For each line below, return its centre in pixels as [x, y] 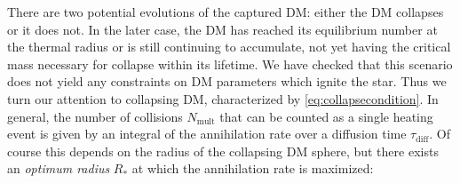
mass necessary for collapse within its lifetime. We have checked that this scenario [230, 64]
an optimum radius [59, 168]
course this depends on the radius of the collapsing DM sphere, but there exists [223, 151]
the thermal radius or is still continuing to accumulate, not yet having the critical [229, 47]
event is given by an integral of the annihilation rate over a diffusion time [207, 134]
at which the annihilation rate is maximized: [253, 168]
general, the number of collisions [95, 116]
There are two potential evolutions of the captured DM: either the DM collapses [226, 12]
